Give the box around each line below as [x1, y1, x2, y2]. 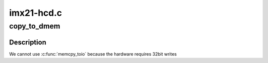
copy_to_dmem [9, 22, 61, 31]
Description [9, 38, 47, 46]
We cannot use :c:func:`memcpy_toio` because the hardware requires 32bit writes [9, 51, 177, 57]
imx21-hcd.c [9, 7, 62, 18]
